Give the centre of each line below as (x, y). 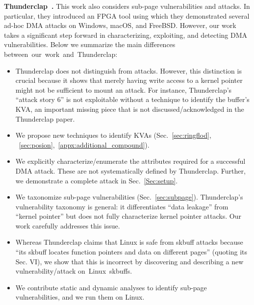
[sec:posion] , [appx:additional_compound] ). (84, 144)
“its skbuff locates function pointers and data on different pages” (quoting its (131, 252)
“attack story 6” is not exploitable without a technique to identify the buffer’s (132, 99)
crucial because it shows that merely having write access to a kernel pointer (129, 80)
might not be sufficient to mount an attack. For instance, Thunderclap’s (124, 89)
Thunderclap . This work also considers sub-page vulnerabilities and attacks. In (127, 6)
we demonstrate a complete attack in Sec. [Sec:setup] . (97, 180)
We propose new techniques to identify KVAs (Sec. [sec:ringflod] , (113, 135)
